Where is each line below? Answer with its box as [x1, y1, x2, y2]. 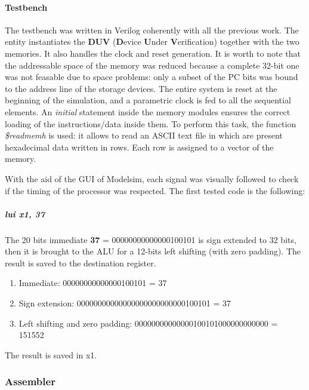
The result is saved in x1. [5, 348, 97, 361]
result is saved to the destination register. [5, 256, 156, 269]
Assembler [5, 374, 55, 389]
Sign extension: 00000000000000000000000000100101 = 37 [18, 297, 231, 309]
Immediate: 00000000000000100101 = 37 [18, 277, 167, 289]
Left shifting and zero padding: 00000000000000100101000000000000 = [18, 317, 278, 329]
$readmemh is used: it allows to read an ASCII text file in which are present [5, 129, 283, 142]
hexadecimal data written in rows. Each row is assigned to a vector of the [5, 140, 274, 153]
